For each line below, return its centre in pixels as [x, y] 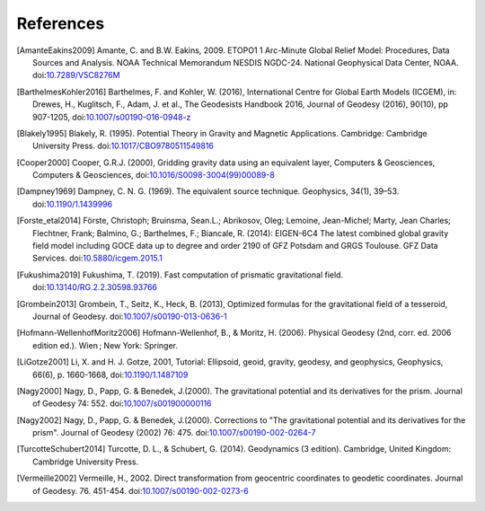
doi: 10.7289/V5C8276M [76, 75]
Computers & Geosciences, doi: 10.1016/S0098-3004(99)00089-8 [154, 175]
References [61, 23]
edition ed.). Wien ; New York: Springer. [106, 345]
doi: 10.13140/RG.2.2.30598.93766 [95, 287]
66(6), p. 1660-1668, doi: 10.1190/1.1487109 [110, 374]
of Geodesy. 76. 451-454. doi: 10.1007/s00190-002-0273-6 [141, 490]
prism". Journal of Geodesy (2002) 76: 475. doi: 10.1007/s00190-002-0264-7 [174, 433]
